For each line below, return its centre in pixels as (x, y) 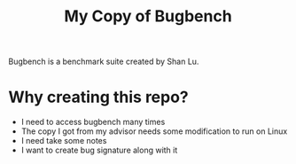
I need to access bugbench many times (93, 122)
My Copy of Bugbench (148, 16)
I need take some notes (64, 141)
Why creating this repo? (99, 97)
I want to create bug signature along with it (99, 150)
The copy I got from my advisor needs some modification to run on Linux (154, 131)
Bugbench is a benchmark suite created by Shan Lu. (104, 62)
